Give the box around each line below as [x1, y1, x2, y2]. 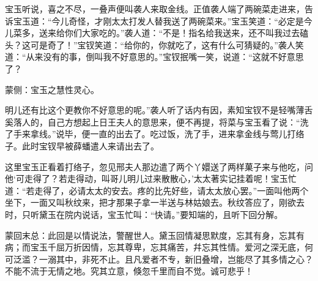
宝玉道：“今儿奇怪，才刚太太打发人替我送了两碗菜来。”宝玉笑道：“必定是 [13, 14, 304, 27]
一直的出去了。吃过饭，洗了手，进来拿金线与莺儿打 [90, 127, 296, 140]
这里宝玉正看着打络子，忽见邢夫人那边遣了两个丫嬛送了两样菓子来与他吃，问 [5, 160, 313, 173]
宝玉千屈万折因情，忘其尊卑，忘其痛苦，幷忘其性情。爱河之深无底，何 [30, 241, 313, 253]
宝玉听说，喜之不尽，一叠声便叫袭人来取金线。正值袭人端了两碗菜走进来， [5, 2, 305, 15]
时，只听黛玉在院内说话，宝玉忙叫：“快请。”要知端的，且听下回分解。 [5, 208, 283, 220]
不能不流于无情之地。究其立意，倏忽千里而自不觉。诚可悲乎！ [5, 264, 253, 277]
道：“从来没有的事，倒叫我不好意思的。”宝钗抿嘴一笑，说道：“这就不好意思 [5, 50, 304, 63]
